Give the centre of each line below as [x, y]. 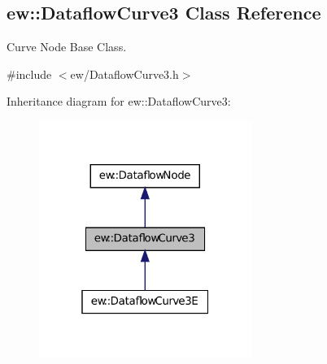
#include [29, 74]
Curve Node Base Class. [67, 47]
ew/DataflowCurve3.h [124, 74]
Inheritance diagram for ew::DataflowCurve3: [119, 101]
